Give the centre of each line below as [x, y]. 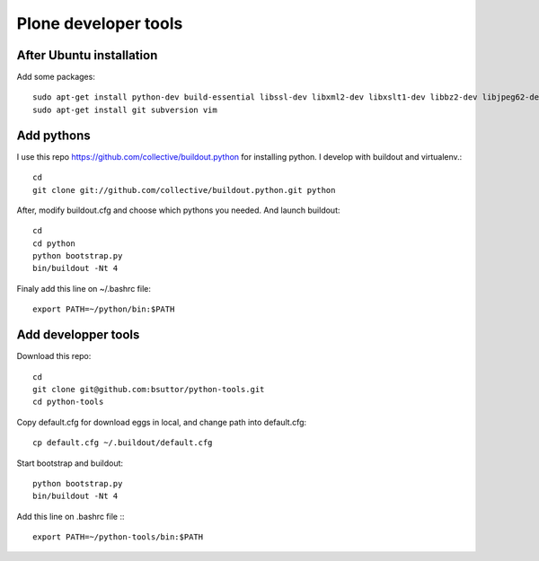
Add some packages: [56, 77]
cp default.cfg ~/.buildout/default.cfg [123, 443]
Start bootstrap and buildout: [70, 463]
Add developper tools [78, 335]
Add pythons [54, 135]
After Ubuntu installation [87, 55]
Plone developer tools [100, 23]
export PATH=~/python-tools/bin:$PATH [118, 537]
